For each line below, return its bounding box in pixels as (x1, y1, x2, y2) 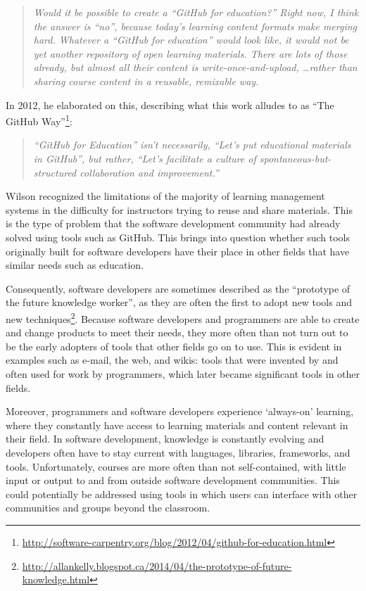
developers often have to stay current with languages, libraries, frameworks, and (6, 445, 351, 459)
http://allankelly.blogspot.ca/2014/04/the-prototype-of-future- (22, 558, 292, 573)
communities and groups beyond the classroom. (6, 500, 210, 515)
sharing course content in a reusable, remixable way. (33, 73, 259, 88)
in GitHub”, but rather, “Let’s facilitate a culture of (33, 151, 256, 165)
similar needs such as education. (6, 258, 144, 272)
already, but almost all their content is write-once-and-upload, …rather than (33, 60, 358, 75)
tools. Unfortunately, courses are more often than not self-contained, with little (6, 459, 346, 474)
